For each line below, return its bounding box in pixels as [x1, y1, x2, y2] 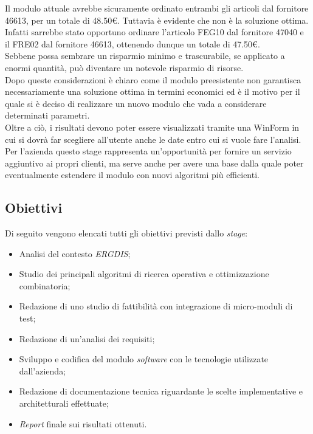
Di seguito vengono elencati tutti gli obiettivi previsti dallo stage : [5, 227, 248, 239]
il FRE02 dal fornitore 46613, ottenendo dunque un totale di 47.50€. [5, 37, 260, 50]
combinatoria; [19, 279, 71, 292]
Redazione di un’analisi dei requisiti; [19, 332, 155, 345]
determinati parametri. [5, 109, 90, 122]
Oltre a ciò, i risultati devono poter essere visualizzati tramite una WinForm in [5, 120, 300, 133]
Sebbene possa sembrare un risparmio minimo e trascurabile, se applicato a [5, 49, 285, 62]
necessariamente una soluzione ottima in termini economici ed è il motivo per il [5, 85, 300, 98]
